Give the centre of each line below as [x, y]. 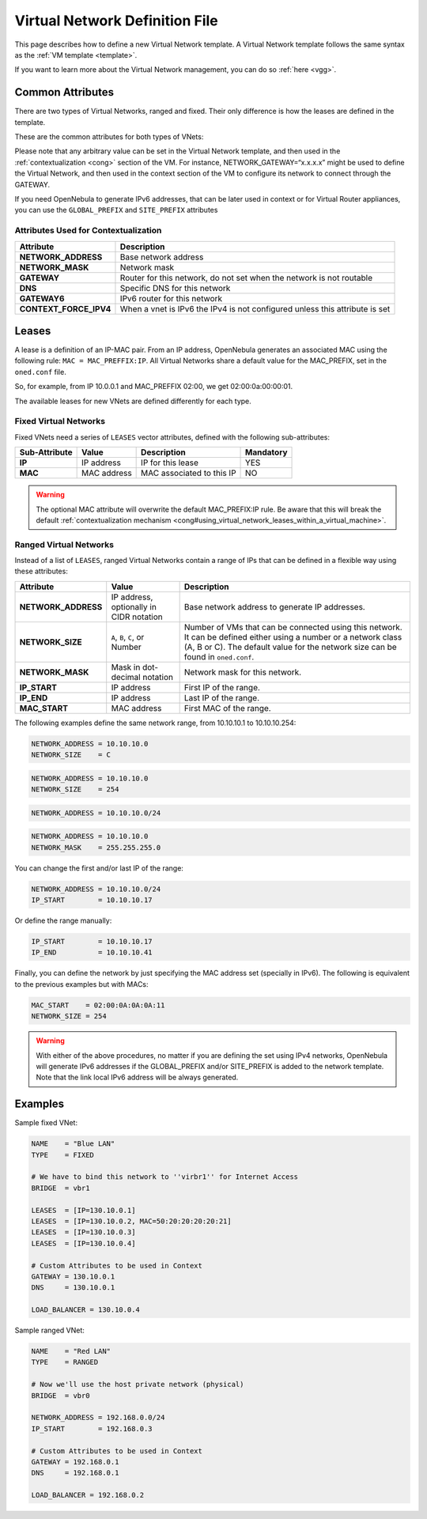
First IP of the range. [222, 687]
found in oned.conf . [219, 656]
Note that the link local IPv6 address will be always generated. [137, 1077]
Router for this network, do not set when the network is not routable [246, 278]
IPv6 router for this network [171, 298]
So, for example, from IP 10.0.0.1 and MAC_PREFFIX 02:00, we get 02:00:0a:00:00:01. [153, 387]
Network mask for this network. [243, 672]
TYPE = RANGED [65, 1362]
